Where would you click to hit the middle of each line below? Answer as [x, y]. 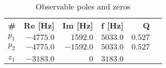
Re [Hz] [39, 25]
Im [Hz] [78, 25]
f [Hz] [112, 25]
